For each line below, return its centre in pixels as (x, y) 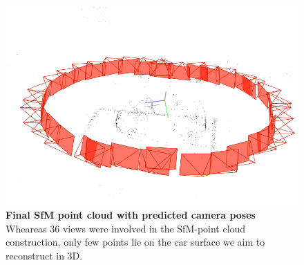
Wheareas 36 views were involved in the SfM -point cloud (126, 228)
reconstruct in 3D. (44, 256)
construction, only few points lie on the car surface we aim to (135, 242)
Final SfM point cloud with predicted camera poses (131, 215)
